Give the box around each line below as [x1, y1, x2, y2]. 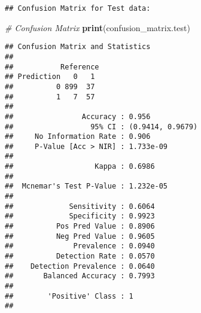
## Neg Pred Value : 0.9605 [5, 232, 155, 241]
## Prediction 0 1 [5, 72, 95, 81]
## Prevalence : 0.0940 [5, 242, 155, 251]
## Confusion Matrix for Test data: [5, 4, 151, 13]
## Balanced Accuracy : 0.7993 [5, 272, 155, 281]
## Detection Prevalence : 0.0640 [5, 262, 155, 271]
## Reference [5, 62, 99, 71]
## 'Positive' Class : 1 [5, 291, 133, 300]
